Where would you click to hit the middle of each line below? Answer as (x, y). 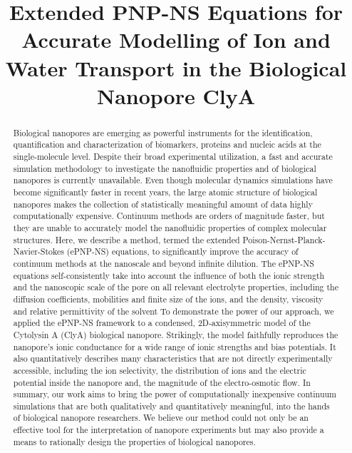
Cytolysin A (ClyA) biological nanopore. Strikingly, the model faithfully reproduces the (176, 334)
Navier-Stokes (38, 251)
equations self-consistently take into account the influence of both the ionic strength (169, 275)
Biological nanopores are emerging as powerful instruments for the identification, (163, 132)
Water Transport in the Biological (176, 67)
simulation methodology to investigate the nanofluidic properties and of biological (165, 168)
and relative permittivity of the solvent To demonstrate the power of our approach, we (174, 311)
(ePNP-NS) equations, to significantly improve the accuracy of (182, 251)
